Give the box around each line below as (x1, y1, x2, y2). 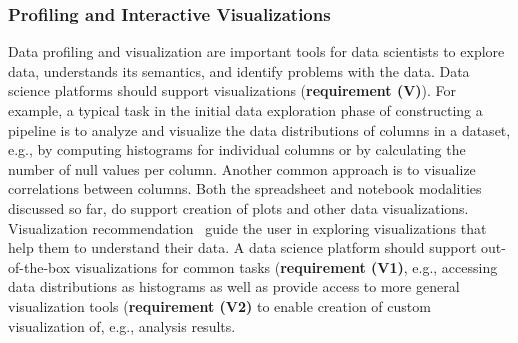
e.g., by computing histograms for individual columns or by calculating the (8, 139, 466, 160)
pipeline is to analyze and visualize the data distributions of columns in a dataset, (8, 119, 511, 140)
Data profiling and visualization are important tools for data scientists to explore (8, 41, 505, 62)
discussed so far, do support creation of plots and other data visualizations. (8, 197, 469, 218)
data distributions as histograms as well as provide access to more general (8, 276, 460, 297)
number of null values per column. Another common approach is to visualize (8, 158, 476, 179)
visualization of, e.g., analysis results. (8, 315, 236, 336)
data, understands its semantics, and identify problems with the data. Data (8, 60, 470, 81)
